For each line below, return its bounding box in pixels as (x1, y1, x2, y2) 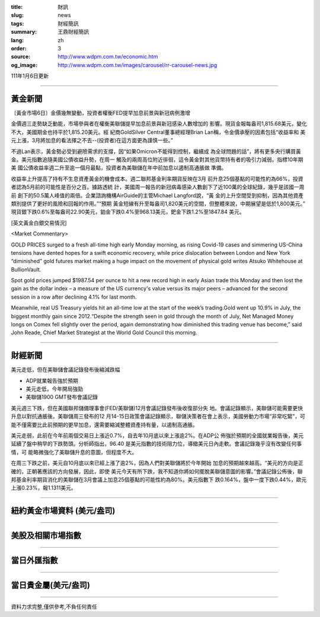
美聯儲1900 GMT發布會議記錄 (25, 394, 98, 401)
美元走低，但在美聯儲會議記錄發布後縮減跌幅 (11, 366, 120, 373)
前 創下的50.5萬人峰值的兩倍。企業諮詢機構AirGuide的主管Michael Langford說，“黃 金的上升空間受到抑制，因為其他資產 (11, 191, 304, 199)
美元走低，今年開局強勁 (25, 385, 83, 392)
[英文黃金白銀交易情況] (11, 219, 68, 226)
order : (11, 44, 27, 52)
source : (11, 53, 31, 60)
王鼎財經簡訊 (57, 28, 89, 36)
